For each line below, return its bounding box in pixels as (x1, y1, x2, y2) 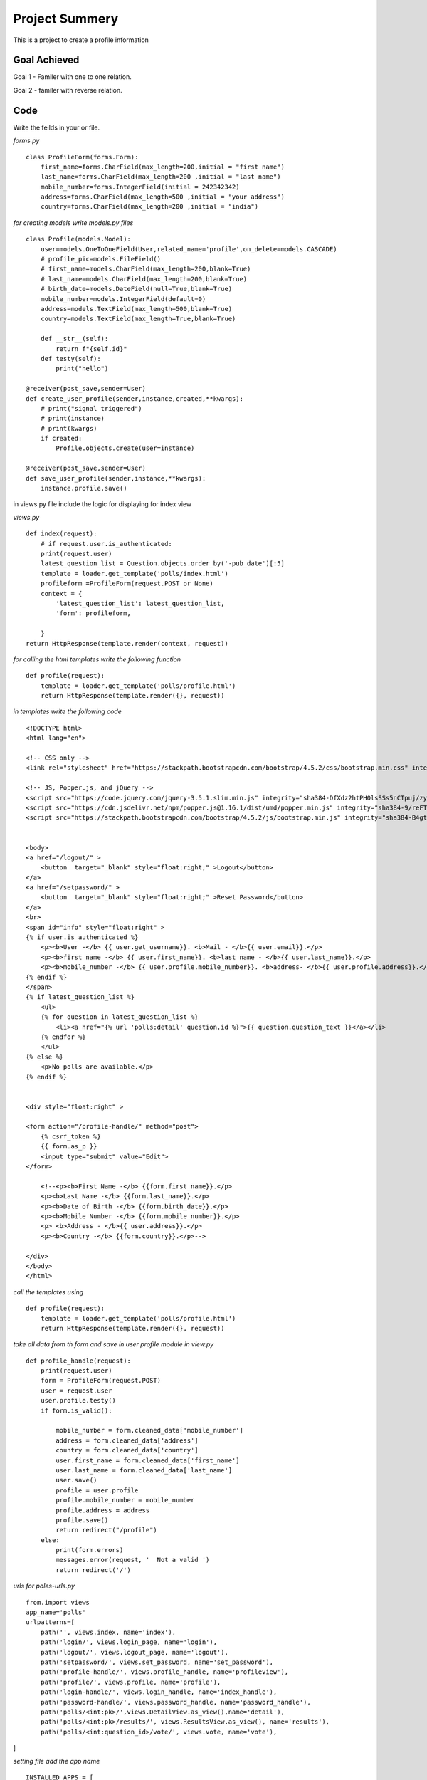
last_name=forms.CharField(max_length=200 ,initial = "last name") (40, 173, 281, 181)
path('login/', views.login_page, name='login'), (40, 1638, 217, 1646)
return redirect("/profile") (56, 1526, 158, 1534)
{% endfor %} (40, 1032, 86, 1041)
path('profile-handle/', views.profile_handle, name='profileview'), (40, 1668, 289, 1676)
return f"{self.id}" (56, 345, 127, 352)
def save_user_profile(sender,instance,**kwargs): (26, 474, 206, 482)
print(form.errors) (56, 1546, 124, 1554)
